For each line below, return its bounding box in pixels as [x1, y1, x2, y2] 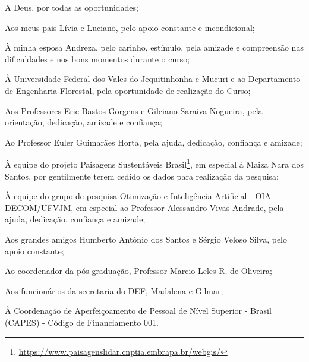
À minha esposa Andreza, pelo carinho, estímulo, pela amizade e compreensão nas [5, 41, 304, 53]
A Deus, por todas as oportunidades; [5, 1, 138, 13]
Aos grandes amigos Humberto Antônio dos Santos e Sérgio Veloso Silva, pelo [5, 232, 288, 245]
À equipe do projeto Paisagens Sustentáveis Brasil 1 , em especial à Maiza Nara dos [5, 156, 304, 170]
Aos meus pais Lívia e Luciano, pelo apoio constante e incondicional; [5, 21, 255, 33]
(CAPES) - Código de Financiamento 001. [5, 316, 159, 328]
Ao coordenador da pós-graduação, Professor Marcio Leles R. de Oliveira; [5, 265, 272, 277]
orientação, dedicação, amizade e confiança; [5, 116, 162, 128]
